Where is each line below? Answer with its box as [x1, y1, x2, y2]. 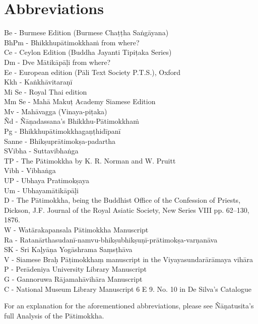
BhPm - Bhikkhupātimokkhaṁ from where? [4, 37, 140, 47]
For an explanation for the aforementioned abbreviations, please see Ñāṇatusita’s [4, 300, 254, 311]
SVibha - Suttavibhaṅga [4, 145, 79, 156]
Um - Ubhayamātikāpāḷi [4, 185, 79, 195]
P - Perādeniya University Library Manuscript [4, 264, 147, 274]
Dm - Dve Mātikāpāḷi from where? [4, 56, 111, 67]
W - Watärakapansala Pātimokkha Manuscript [4, 224, 149, 234]
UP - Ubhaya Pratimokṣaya [4, 175, 89, 186]
